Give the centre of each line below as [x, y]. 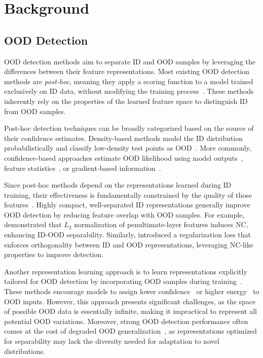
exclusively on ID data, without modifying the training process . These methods [129, 91]
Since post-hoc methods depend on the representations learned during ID [118, 185]
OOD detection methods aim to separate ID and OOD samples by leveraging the [130, 61]
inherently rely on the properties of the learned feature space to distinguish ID [126, 101]
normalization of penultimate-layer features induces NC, [161, 224]
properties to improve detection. [54, 254]
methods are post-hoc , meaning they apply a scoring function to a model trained [129, 81]
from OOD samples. [35, 111]
